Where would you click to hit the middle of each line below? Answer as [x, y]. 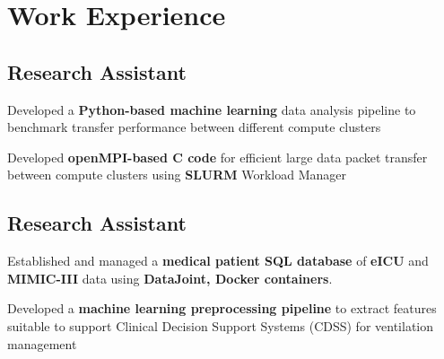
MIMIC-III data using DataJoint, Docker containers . [170, 278]
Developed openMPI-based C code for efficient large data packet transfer [218, 157]
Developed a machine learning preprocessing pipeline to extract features [222, 308]
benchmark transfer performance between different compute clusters [194, 127]
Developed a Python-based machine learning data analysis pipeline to [212, 109]
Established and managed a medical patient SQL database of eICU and [218, 261]
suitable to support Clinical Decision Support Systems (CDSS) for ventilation [221, 325]
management [42, 343]
